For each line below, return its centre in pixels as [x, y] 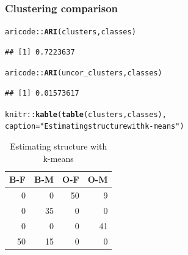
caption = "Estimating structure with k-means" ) [95, 127]
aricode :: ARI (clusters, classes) [70, 32]
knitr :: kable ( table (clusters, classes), [86, 114]
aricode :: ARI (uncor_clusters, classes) [84, 73]
